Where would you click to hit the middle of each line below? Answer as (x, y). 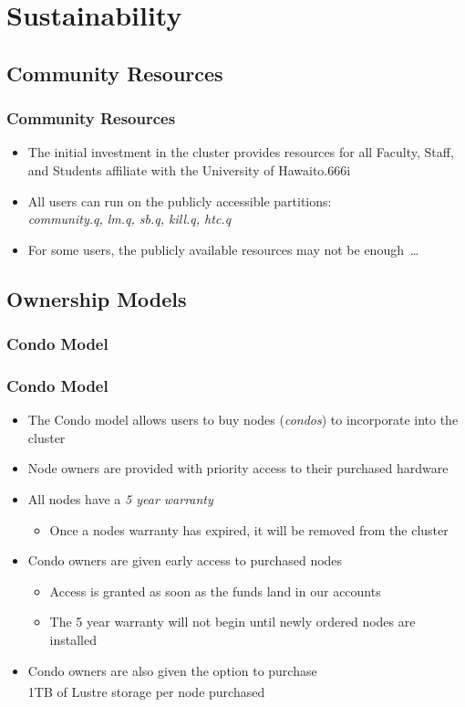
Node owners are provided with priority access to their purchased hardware (238, 468)
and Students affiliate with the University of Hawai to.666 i (189, 169)
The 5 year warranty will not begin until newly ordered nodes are (232, 622)
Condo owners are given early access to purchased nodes (185, 560)
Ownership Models (97, 298)
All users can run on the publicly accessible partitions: (180, 200)
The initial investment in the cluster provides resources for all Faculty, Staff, (241, 152)
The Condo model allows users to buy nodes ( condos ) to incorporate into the (243, 420)
